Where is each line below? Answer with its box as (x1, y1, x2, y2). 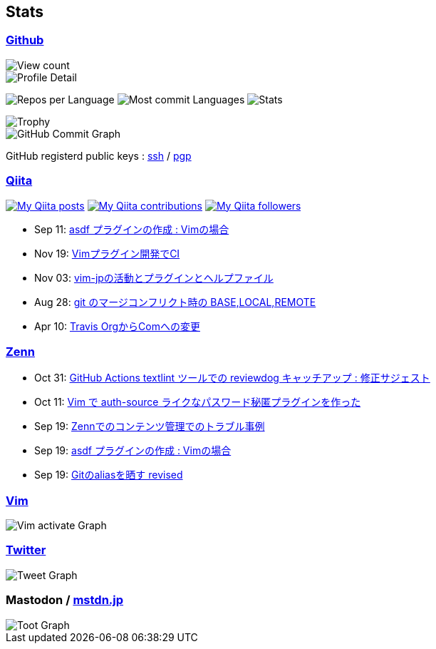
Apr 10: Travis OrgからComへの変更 (34, 320, 200, 332)
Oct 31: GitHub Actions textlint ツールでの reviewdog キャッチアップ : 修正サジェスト (34, 372, 430, 384)
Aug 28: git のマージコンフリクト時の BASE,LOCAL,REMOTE (34, 295, 316, 308)
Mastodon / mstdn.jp (6, 593, 124, 608)
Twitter (6, 543, 46, 558)
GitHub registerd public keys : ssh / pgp (6, 149, 192, 162)
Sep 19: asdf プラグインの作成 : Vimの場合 (34, 444, 232, 457)
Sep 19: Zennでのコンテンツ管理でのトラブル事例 (34, 420, 265, 433)
